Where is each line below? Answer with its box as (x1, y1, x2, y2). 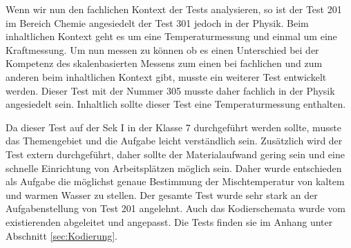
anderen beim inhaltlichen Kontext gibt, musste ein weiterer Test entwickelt (6, 69, 327, 84)
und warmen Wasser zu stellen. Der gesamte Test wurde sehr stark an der (6, 187, 318, 202)
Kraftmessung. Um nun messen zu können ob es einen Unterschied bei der (6, 42, 319, 57)
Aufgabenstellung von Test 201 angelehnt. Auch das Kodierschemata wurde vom (6, 201, 345, 216)
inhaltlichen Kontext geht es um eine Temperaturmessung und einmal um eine (6, 29, 337, 44)
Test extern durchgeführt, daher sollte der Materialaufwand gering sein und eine (6, 146, 345, 161)
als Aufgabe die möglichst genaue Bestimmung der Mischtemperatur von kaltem (6, 174, 345, 189)
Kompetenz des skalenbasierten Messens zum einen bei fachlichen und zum (6, 56, 323, 70)
